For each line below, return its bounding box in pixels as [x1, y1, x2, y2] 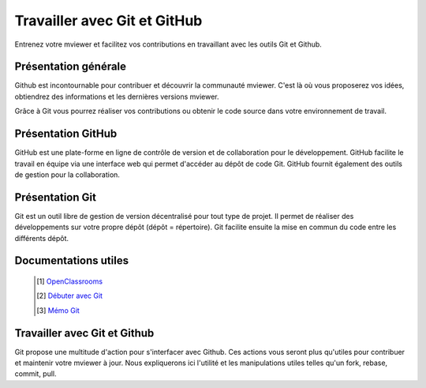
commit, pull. [14, 369, 57, 379]
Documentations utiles [14, 254, 129, 268]
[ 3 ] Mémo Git [36, 305, 80, 315]
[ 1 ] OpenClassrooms [36, 277, 103, 286]
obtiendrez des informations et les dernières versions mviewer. [14, 92, 220, 101]
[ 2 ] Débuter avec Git [36, 291, 103, 300]
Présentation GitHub [14, 127, 118, 141]
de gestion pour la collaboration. [14, 170, 120, 179]
